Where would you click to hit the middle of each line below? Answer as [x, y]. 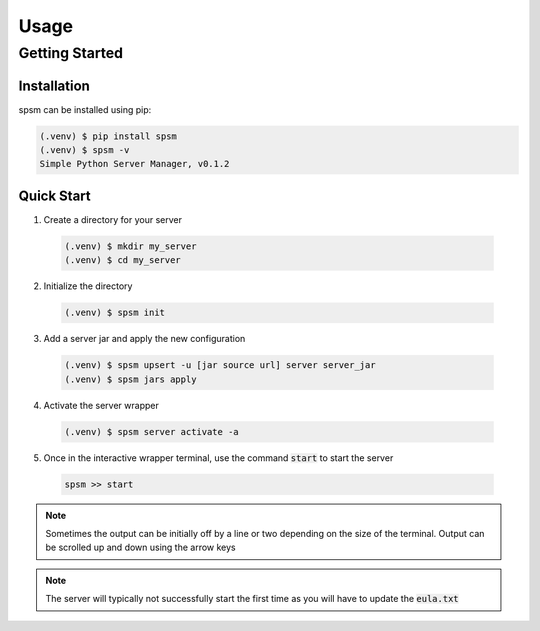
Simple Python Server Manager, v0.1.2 [134, 164]
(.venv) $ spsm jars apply [130, 379]
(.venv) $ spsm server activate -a [151, 431]
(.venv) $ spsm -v [84, 150]
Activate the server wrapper [101, 405]
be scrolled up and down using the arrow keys [141, 547]
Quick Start [54, 195]
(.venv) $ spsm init [114, 313]
